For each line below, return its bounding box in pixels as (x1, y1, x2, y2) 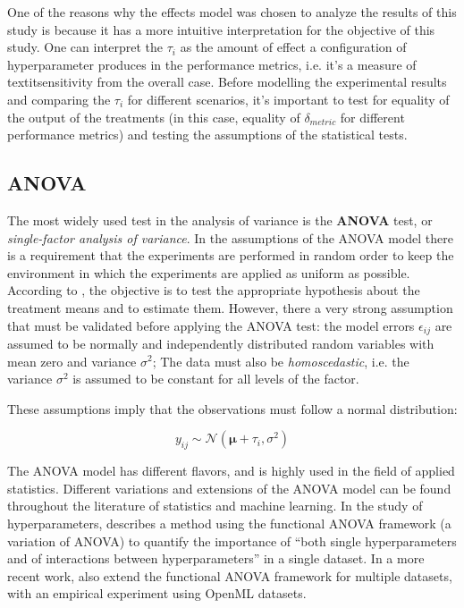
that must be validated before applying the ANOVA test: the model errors (7, 316, 415, 334)
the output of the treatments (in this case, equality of (7, 107, 300, 126)
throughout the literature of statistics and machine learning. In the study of (7, 496, 423, 515)
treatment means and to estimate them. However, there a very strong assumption (7, 298, 453, 317)
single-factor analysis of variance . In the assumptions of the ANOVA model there (7, 228, 453, 247)
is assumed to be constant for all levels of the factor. (72, 369, 359, 388)
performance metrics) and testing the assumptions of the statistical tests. (7, 125, 408, 144)
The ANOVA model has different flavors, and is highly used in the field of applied (7, 461, 455, 480)
